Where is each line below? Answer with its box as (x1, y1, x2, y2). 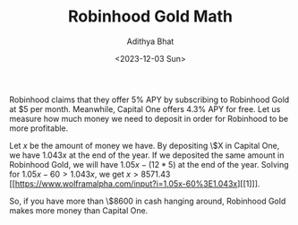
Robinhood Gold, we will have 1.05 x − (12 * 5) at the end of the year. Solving (9, 159, 289, 169)
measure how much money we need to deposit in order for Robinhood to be (9, 113, 289, 124)
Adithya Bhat (126, 36, 175, 47)
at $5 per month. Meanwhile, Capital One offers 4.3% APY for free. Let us (9, 103, 281, 114)
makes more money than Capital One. (9, 204, 149, 216)
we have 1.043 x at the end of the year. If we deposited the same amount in (9, 150, 285, 160)
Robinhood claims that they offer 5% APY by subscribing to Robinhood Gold (9, 94, 290, 105)
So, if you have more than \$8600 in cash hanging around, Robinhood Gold (9, 195, 286, 206)
